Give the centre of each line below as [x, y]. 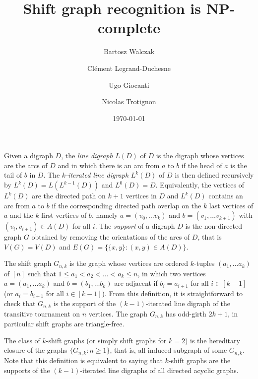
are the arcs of [26, 165]
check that [20, 303]
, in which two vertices [172, 273]
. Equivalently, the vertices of [200, 185]
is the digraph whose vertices [200, 156]
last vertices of [231, 205]
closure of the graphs [36, 350]
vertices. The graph [118, 313]
